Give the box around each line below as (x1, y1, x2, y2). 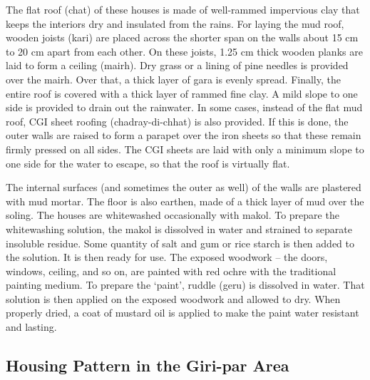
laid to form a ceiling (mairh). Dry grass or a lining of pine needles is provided (6, 58, 349, 73)
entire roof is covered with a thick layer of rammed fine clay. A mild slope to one (6, 86, 358, 101)
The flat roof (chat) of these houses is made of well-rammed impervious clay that (6, 2, 360, 16)
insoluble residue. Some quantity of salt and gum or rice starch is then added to (6, 235, 354, 250)
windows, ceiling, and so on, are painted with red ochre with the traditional (6, 263, 336, 278)
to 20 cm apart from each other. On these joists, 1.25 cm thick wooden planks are (6, 43, 363, 58)
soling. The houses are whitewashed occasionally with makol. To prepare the (6, 207, 339, 222)
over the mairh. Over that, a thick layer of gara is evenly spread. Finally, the (6, 71, 341, 86)
